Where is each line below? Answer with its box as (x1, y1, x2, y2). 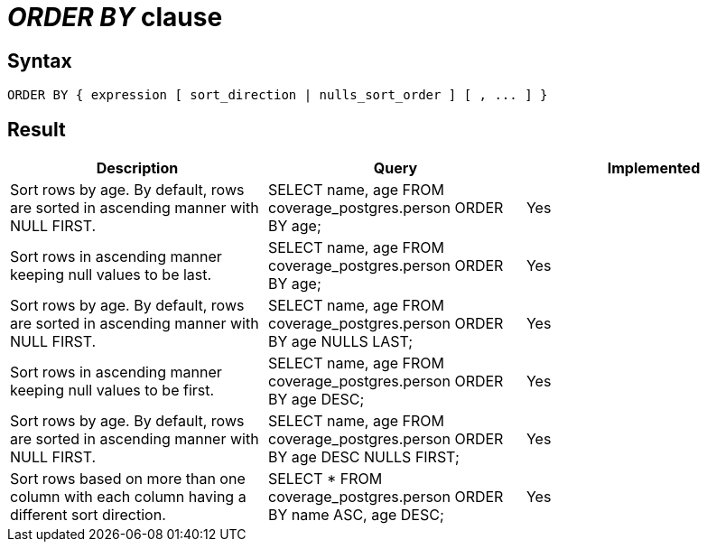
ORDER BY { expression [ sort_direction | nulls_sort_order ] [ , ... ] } (7, 88, 548, 103)
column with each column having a (10, 488, 247, 507)
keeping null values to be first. (10, 381, 215, 400)
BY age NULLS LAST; (267, 332, 414, 351)
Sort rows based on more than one (10, 470, 246, 489)
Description (96, 159, 179, 178)
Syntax (7, 49, 72, 72)
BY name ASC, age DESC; (267, 506, 444, 525)
